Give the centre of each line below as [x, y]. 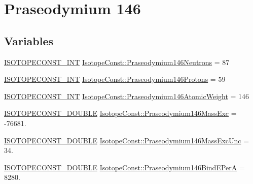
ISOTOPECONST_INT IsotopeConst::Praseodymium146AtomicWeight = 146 [127, 96]
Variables [29, 40]
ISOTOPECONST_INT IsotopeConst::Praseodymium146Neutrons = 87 [117, 62]
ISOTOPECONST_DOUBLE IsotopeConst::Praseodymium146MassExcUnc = [127, 140]
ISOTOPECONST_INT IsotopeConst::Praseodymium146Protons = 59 [115, 79]
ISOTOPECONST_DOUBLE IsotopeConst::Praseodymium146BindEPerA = [124, 167]
